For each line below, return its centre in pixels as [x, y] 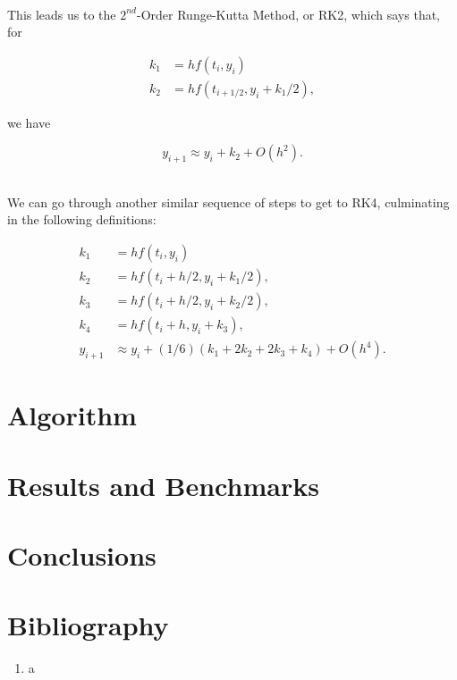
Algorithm [72, 415]
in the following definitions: [82, 219]
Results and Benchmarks [163, 485]
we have [29, 122]
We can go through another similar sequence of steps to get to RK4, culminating [228, 201]
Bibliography [88, 625]
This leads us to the [62, 14]
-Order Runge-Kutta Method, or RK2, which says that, [289, 14]
